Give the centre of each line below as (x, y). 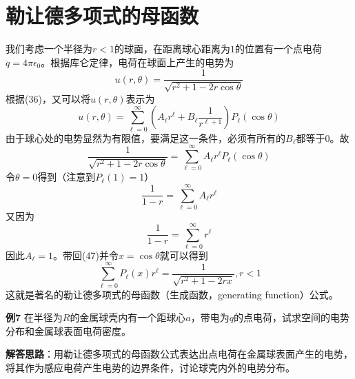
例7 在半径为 (34, 317)
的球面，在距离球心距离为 (172, 49)
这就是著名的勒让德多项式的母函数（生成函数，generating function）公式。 (172, 294)
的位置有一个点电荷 (278, 49)
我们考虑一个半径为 (49, 49)
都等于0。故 (323, 137)
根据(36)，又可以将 (48, 98)
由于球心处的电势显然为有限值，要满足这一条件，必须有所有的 (145, 137)
